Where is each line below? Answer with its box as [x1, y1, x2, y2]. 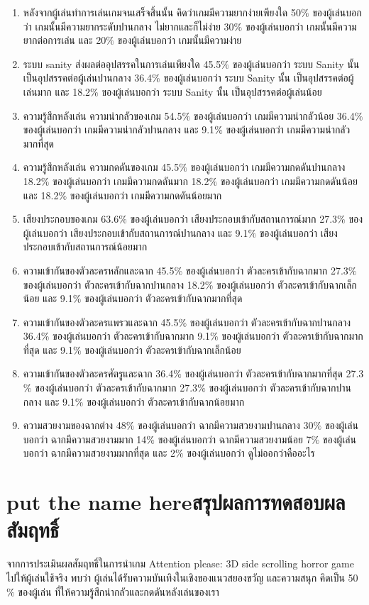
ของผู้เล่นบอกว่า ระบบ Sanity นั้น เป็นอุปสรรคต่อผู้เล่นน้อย [101, 84, 322, 99]
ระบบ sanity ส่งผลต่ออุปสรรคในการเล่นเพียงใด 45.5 [23, 56, 221, 71]
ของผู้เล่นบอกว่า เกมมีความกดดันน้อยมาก [70, 187, 222, 202]
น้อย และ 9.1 [23, 291, 73, 306]
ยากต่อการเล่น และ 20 [23, 33, 106, 48]
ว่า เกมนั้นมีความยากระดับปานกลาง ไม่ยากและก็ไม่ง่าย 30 [23, 18, 234, 33]
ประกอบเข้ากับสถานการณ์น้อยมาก [23, 239, 148, 254]
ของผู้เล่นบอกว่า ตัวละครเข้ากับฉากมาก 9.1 [53, 328, 211, 343]
